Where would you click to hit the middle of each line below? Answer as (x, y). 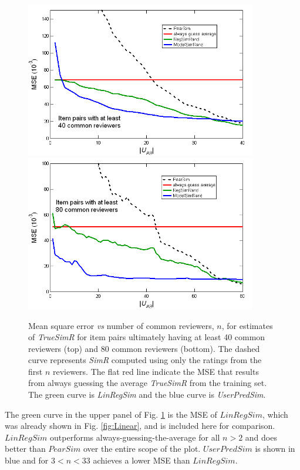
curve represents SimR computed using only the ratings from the (145, 360)
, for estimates (247, 325)
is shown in (275, 449)
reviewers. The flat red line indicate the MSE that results (156, 371)
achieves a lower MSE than (141, 460)
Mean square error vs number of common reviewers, (121, 325)
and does (261, 437)
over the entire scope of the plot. (142, 449)
